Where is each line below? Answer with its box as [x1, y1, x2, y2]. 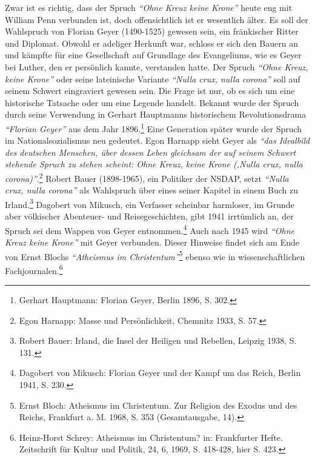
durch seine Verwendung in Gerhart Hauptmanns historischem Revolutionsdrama [5, 108, 307, 121]
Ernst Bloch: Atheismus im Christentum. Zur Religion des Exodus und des [19, 398, 297, 411]
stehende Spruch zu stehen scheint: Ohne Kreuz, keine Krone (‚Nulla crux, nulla [5, 158, 303, 170]
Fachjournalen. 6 [5, 262, 63, 276]
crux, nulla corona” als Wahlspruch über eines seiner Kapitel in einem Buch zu [5, 184, 298, 196]
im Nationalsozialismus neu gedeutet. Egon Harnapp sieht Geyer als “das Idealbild [5, 134, 310, 147]
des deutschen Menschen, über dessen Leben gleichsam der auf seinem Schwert [5, 146, 296, 158]
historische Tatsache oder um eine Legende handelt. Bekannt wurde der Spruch [5, 96, 299, 109]
